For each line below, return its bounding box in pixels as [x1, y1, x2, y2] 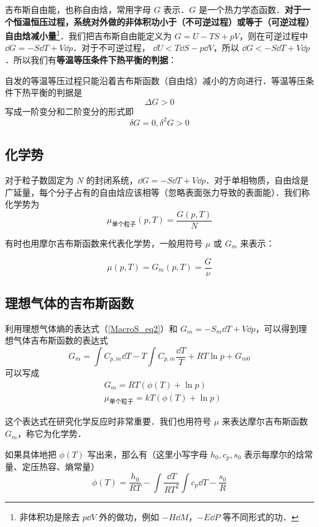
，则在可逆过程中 [239, 29, 308, 42]
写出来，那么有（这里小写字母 [87, 447, 208, 460]
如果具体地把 [5, 447, 56, 460]
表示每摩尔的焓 [244, 447, 304, 460]
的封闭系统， [86, 174, 138, 187]
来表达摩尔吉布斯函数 [221, 415, 308, 428]
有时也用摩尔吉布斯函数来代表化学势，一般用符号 [5, 236, 202, 249]
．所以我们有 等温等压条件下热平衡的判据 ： [5, 53, 177, 66]
